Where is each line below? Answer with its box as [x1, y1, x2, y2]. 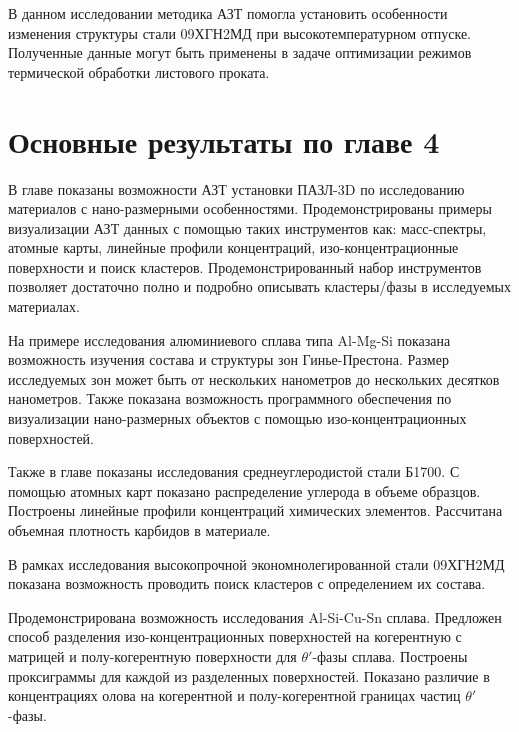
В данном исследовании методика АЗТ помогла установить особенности [8, 3, 448, 23]
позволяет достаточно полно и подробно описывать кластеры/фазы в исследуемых [8, 276, 511, 297]
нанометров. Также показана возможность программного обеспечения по [8, 388, 452, 409]
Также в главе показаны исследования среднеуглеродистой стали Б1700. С [8, 461, 460, 482]
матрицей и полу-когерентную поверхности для [8, 645, 297, 666]
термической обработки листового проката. [8, 61, 270, 82]
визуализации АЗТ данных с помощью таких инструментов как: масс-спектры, [8, 217, 487, 238]
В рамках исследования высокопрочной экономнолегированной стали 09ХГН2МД [8, 553, 505, 574]
